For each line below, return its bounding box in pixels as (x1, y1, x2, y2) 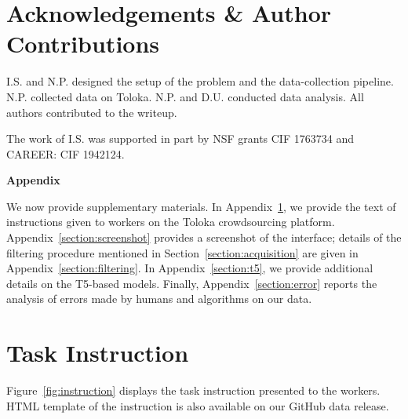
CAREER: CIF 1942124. (6, 145, 125, 162)
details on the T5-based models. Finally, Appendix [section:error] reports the (6, 275, 377, 291)
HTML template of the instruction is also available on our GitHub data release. (6, 397, 389, 414)
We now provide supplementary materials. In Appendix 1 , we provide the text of (6, 198, 396, 214)
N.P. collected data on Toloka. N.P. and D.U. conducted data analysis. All (6, 88, 364, 104)
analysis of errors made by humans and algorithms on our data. (6, 290, 312, 307)
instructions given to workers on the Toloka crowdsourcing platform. (6, 213, 335, 230)
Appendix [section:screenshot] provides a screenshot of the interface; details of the (6, 229, 402, 246)
